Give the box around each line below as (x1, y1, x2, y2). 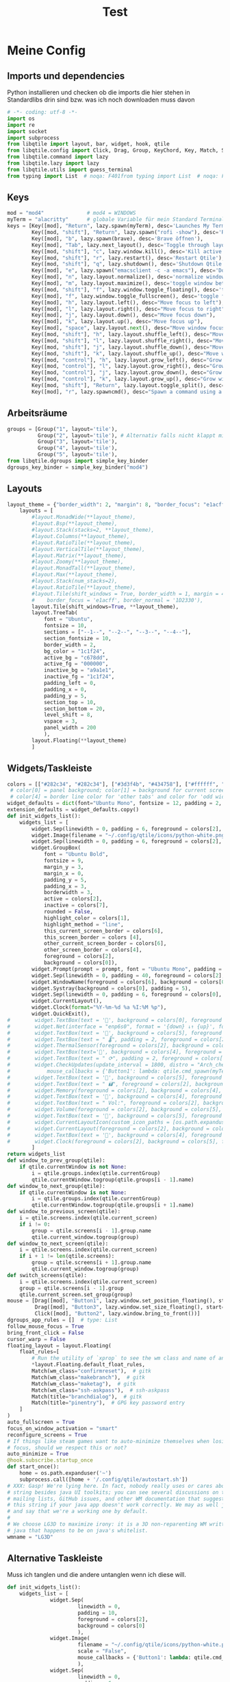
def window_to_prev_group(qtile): (7, 1157, 106, 1164)
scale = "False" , (77, 1648, 127, 1655)
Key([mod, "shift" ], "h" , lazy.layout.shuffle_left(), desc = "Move (31, 331, 225, 338)
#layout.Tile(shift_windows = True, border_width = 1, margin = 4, (31, 590, 228, 597)
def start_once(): (7, 1463, 60, 1471)
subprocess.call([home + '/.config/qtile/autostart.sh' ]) (19, 1476, 188, 1483)
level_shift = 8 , (43, 712, 94, 719)
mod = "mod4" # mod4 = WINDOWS (7, 210, 136, 217)
